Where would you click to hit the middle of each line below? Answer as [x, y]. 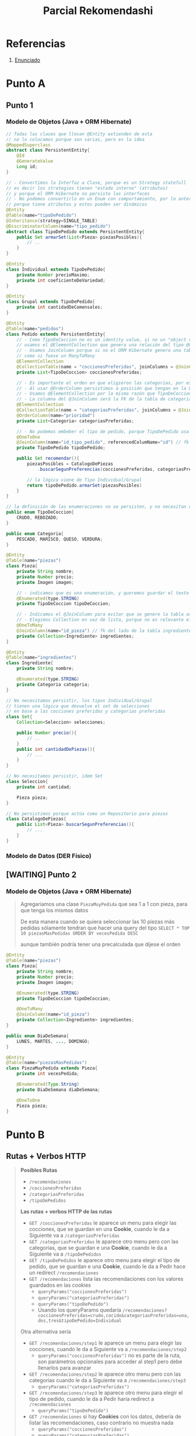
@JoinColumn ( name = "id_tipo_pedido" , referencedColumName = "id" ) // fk [103, 442]
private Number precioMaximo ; [53, 275]
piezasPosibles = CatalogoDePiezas [70, 464]
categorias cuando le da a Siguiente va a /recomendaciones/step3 [107, 1380]
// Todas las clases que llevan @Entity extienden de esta [79, 134]
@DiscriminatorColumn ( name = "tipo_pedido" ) [58, 226]
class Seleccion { [27, 782]
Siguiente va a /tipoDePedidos [65, 1254]
